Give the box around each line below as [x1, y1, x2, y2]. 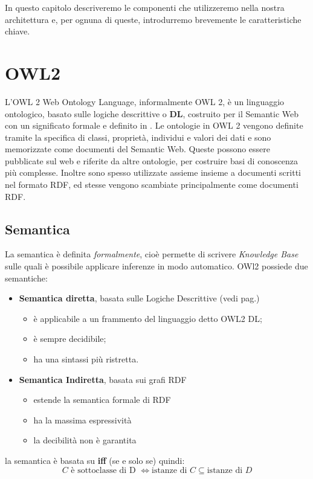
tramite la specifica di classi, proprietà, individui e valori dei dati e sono [5, 130, 271, 143]
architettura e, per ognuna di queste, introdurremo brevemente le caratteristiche [5, 13, 302, 25]
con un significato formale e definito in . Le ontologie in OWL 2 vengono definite [5, 119, 303, 132]
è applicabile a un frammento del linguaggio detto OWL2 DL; [33, 312, 262, 324]
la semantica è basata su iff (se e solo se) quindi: [5, 454, 185, 466]
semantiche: [5, 271, 48, 284]
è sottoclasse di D [71, 466, 136, 475]
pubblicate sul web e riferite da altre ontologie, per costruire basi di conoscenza [5, 154, 298, 167]
